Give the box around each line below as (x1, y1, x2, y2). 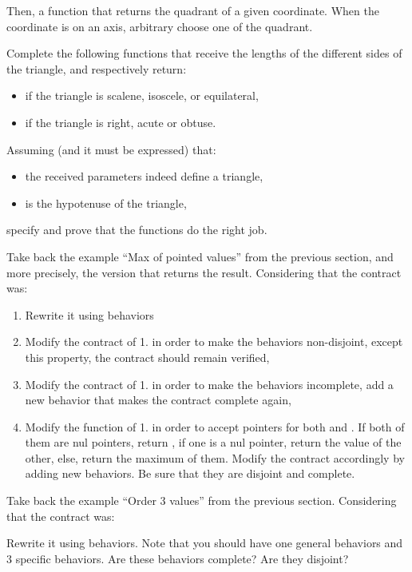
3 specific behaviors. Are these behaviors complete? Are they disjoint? (6, 550, 349, 566)
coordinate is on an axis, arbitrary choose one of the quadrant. (6, 18, 313, 34)
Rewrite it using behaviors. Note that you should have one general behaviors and (6, 534, 403, 551)
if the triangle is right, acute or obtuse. (25, 113, 216, 130)
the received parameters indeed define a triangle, (25, 168, 263, 185)
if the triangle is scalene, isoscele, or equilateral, (25, 87, 259, 104)
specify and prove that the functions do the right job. (6, 221, 267, 238)
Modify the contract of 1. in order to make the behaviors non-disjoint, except (25, 333, 403, 350)
